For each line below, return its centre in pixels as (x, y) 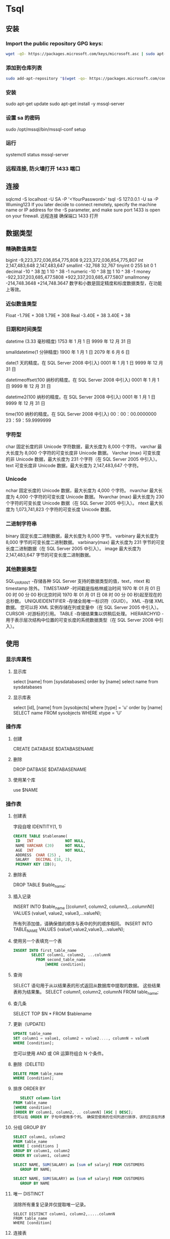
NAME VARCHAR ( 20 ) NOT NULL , (50, 845)
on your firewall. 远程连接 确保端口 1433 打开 (52, 216)
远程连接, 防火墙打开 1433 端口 (43, 168)
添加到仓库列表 (24, 68)
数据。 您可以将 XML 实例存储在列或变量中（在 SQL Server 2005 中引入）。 (83, 607)
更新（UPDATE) (29, 1024)
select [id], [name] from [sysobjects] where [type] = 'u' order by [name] (88, 707)
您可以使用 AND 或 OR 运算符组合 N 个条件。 (60, 1053)
